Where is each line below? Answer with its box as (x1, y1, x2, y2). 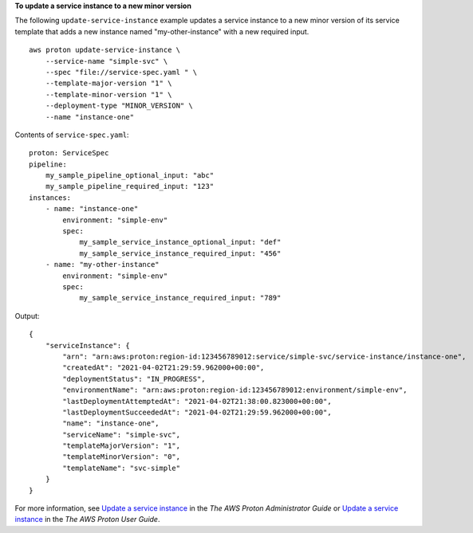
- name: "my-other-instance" (45, 260, 160, 269)
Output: (14, 311, 40, 320)
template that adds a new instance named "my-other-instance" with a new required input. (14, 26, 309, 36)
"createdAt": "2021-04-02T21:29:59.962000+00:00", (62, 363, 265, 372)
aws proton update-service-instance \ (29, 45, 181, 55)
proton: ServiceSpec (29, 148, 109, 158)
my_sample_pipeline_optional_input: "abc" (45, 171, 215, 180)
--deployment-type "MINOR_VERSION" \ (45, 101, 193, 111)
